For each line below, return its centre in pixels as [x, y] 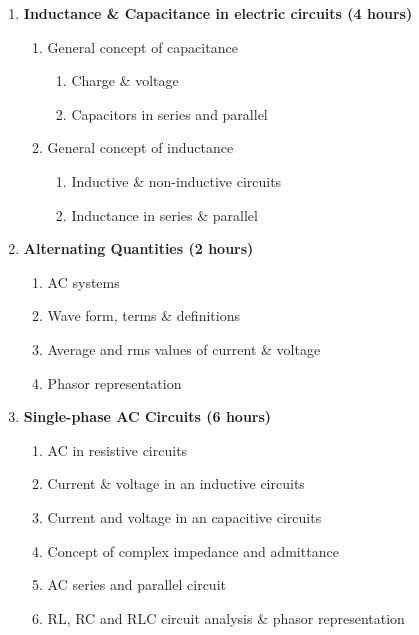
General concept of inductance [140, 147]
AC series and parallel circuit [136, 584]
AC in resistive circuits [117, 449]
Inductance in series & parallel [164, 214]
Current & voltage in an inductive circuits [176, 483]
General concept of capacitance [142, 46]
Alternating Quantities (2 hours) [138, 248]
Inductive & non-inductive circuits [176, 180]
